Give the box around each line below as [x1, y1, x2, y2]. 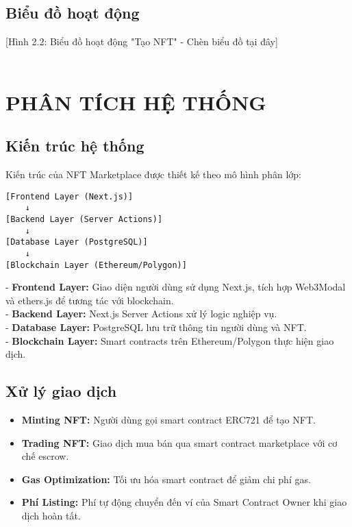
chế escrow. [21, 449, 69, 463]
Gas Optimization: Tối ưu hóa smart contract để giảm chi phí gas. [21, 471, 311, 486]
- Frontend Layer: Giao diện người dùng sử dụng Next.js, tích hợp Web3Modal [5, 280, 346, 294]
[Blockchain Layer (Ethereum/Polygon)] [5, 260, 187, 270]
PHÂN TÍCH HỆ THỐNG [5, 88, 266, 116]
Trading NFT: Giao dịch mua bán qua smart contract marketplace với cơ [21, 435, 338, 450]
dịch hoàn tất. [21, 508, 81, 522]
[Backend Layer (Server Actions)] [5, 214, 163, 224]
